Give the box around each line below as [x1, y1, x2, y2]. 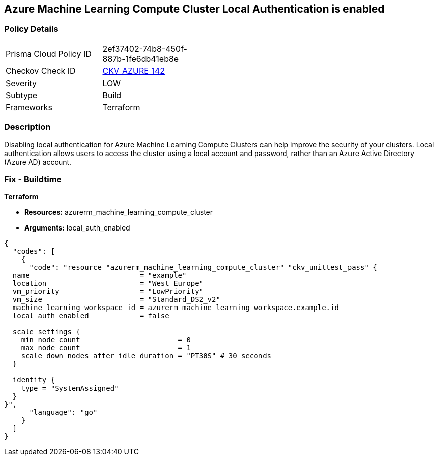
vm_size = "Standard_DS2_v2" [12, 295, 220, 304]
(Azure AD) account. [4, 157, 72, 166]
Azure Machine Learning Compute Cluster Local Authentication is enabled [4, 3, 385, 15]
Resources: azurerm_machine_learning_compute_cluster [24, 208, 213, 217]
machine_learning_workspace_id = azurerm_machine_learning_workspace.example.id [12, 303, 339, 312]
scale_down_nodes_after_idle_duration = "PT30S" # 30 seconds [21, 352, 272, 360]
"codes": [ [12, 247, 55, 256]
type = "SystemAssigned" [21, 384, 119, 393]
